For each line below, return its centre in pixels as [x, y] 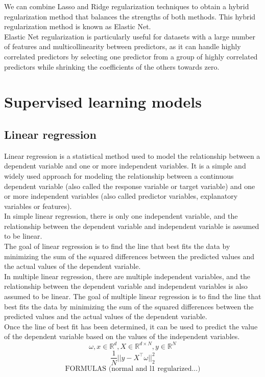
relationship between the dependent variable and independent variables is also [126, 286]
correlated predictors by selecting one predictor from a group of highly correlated [131, 56]
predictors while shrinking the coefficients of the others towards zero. [112, 66]
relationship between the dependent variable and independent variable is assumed [132, 226]
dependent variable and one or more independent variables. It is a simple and [125, 166]
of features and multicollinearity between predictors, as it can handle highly [123, 46]
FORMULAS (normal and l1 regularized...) [133, 369]
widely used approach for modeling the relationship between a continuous [119, 175]
